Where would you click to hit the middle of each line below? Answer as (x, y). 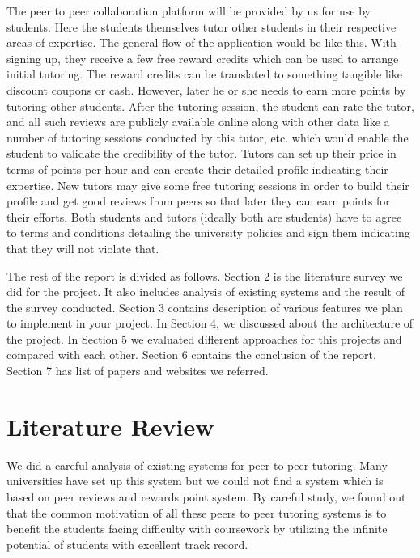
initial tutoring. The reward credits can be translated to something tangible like (204, 74)
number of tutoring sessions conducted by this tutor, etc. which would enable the (208, 137)
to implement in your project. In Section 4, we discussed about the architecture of (210, 323)
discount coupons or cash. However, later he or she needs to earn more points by (206, 89)
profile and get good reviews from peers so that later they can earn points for (198, 201)
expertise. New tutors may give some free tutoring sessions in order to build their (208, 185)
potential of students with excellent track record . (127, 544)
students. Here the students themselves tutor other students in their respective (202, 26)
